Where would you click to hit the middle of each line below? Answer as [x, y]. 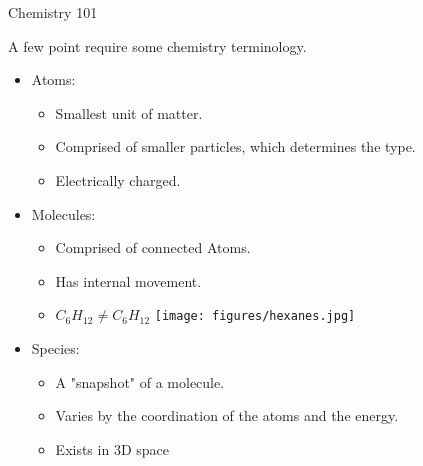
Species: [55, 348]
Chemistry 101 [53, 12]
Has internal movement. [128, 280]
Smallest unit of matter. [129, 112]
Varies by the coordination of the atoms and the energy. [227, 415]
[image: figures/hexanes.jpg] [255, 316]
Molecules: [63, 213]
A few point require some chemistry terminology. [157, 45]
